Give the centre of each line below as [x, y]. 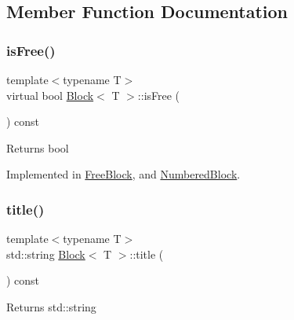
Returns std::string [51, 306]
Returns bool [38, 147]
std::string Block [46, 254]
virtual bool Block [50, 95]
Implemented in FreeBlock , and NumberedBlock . [123, 174]
